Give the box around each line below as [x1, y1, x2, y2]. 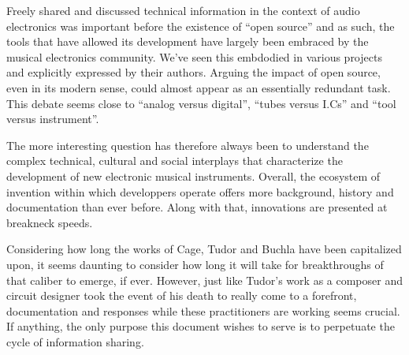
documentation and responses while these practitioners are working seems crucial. [6, 302, 400, 319]
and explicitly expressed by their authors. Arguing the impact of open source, [6, 64, 381, 80]
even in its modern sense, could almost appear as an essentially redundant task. [6, 79, 391, 95]
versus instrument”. [6, 110, 99, 127]
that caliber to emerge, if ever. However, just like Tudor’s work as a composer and [6, 271, 403, 288]
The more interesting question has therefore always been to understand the [6, 136, 369, 153]
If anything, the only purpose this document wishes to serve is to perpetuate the [6, 318, 395, 334]
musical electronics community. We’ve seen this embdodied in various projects [6, 48, 382, 65]
